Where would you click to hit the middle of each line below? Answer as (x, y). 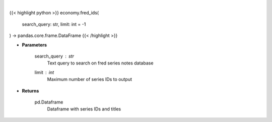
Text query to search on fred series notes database (100, 63)
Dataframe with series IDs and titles (84, 109)
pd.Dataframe (49, 102)
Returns (30, 90)
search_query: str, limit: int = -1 (54, 24)
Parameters (35, 44)
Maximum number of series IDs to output (90, 79)
